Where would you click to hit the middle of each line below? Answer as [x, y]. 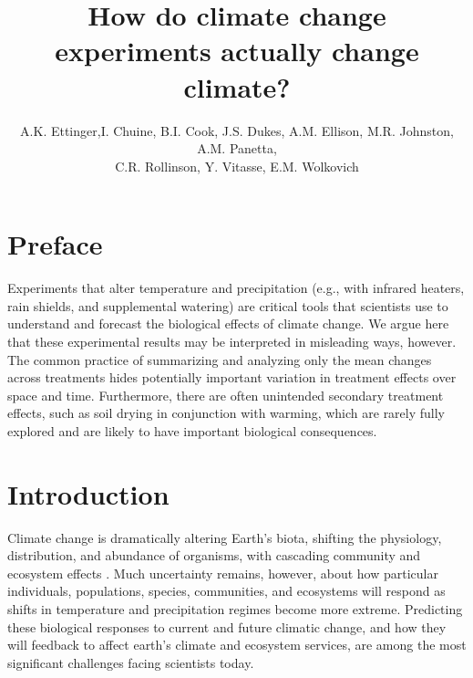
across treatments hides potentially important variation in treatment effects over [232, 377]
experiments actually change [237, 51]
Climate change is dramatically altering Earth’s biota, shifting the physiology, [225, 537]
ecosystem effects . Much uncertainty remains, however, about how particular [223, 573]
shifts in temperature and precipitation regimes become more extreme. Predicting [235, 609]
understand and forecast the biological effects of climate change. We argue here [228, 323]
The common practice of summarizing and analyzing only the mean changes [220, 359]
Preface [55, 244]
